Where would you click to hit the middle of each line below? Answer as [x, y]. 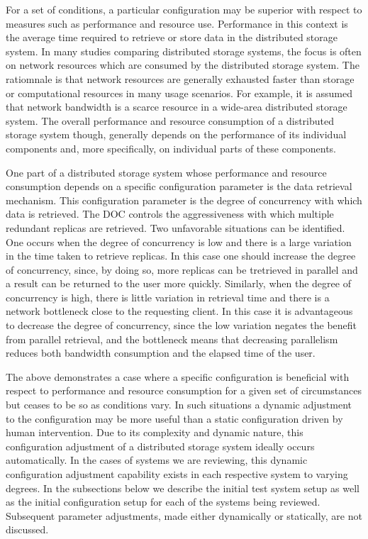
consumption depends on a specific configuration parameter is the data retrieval [179, 186]
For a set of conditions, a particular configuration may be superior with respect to [184, 9]
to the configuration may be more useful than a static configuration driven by [174, 418]
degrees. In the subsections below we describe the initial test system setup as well [183, 488]
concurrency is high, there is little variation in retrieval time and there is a [168, 297]
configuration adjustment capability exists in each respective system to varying [177, 474]
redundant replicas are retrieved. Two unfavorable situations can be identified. [175, 227]
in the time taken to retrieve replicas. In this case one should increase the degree [181, 256]
